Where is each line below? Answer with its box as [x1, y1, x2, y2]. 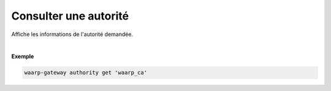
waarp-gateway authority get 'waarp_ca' [24, 69, 147, 76]
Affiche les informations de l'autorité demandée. [11, 31, 134, 38]
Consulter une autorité [11, 9, 129, 23]
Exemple [11, 53, 34, 60]
